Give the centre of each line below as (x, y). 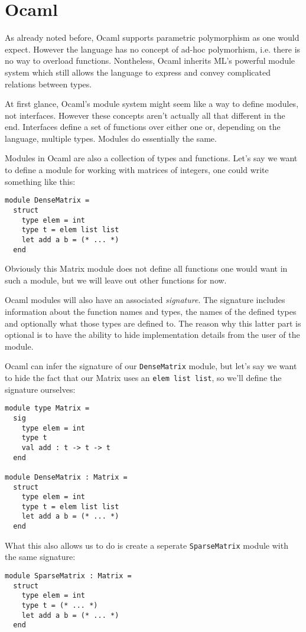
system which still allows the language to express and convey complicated (138, 72)
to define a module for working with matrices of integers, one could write (137, 170)
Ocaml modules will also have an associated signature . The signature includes (145, 300)
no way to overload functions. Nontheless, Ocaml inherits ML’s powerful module (150, 61)
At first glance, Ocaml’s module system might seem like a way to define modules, (152, 104)
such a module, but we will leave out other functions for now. (116, 280)
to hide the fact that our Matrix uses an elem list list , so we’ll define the (143, 377)
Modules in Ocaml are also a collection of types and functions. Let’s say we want (151, 158)
